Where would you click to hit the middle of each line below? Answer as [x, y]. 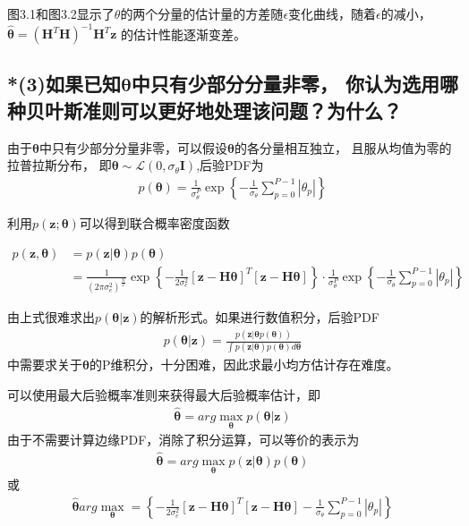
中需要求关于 [45, 365]
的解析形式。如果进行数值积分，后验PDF [260, 317]
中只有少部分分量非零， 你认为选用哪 [294, 84]
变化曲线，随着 [333, 13]
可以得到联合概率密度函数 [154, 222]
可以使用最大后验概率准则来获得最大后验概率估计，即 [164, 395]
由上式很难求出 [51, 317]
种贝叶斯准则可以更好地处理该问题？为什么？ [205, 110]
